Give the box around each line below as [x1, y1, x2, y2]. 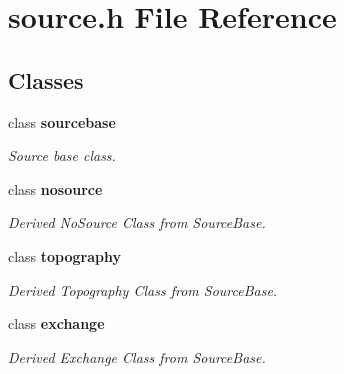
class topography [8, 245, 122, 266]
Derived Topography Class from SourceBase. [8, 279, 278, 300]
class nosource [8, 178, 103, 199]
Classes [8, 64, 84, 95]
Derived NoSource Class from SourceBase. [8, 212, 266, 233]
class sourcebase [8, 111, 116, 132]
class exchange [8, 313, 105, 334]
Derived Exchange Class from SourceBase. [8, 346, 266, 367]
